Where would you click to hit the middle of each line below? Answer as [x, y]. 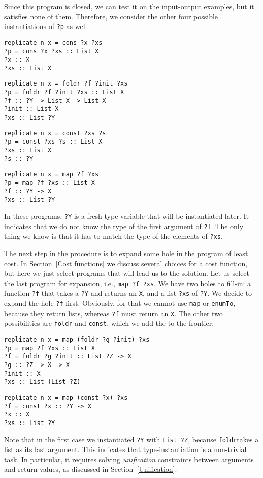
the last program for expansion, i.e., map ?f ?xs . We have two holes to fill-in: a [128, 283]
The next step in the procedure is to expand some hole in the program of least [126, 253]
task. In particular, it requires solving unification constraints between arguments [129, 459]
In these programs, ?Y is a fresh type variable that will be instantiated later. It [126, 216]
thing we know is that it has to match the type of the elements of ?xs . [113, 236]
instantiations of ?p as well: [47, 26]
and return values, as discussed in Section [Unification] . [91, 469]
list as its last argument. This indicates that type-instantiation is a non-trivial [125, 449]
